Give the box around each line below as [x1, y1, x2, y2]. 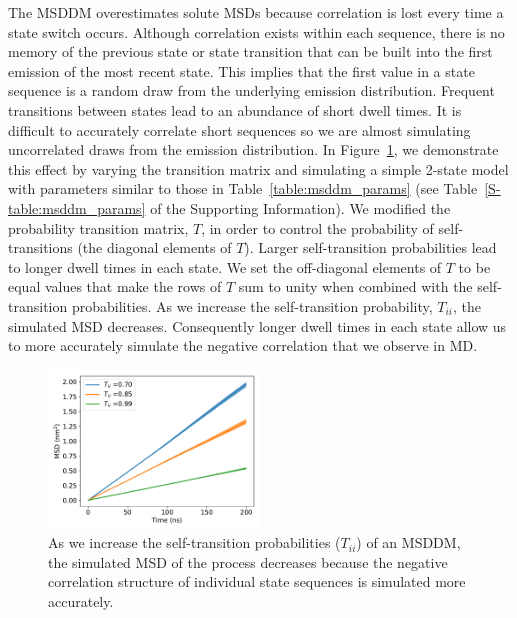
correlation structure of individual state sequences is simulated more [48, 571, 466, 592]
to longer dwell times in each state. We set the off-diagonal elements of [8, 256, 442, 277]
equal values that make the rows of [8, 276, 222, 297]
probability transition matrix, [8, 217, 189, 238]
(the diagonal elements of [77, 237, 232, 258]
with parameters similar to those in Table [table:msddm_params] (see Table [8, 178, 478, 199]
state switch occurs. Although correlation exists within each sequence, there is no [8, 21, 505, 42]
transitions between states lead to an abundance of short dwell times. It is [8, 99, 462, 120]
